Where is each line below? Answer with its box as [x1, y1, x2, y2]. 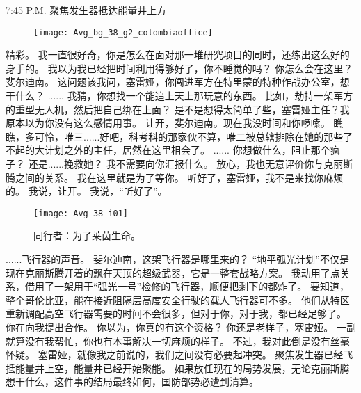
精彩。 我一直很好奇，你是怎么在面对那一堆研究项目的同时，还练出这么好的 [6, 47, 350, 62]
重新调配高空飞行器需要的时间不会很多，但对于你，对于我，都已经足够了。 [6, 306, 346, 321]
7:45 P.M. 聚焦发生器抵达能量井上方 [6, 3, 167, 17]
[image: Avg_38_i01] [33, 208, 129, 218]
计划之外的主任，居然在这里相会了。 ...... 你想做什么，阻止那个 [44, 143, 330, 157]
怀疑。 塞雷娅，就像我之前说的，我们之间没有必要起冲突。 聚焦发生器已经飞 [6, 347, 353, 362]
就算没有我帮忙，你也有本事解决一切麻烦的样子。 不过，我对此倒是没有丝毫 [6, 333, 350, 348]
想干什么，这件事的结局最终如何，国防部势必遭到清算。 [6, 374, 259, 389]
